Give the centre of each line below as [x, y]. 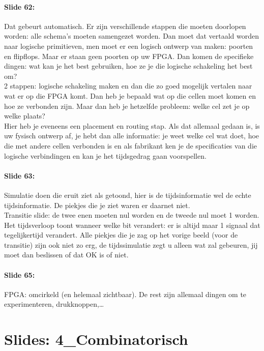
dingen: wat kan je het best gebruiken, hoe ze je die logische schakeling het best [128, 66]
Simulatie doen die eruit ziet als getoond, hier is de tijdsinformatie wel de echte [128, 195]
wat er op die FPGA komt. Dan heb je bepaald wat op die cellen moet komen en [130, 95]
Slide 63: [20, 175]
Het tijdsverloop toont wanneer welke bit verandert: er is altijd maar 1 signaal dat [132, 225]
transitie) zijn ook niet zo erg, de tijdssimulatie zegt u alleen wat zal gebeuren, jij [131, 244]
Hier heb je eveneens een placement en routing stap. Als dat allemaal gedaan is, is [132, 125]
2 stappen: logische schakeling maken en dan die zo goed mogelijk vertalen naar [128, 86]
